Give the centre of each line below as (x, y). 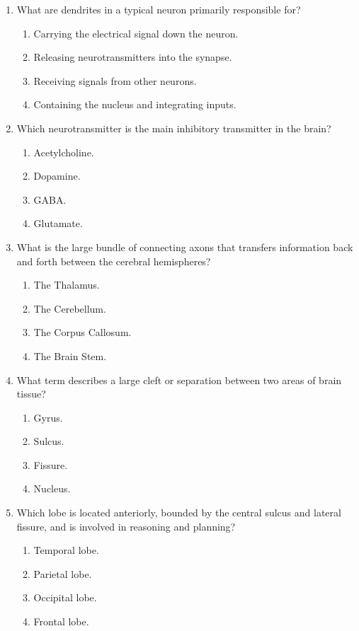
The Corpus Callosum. (82, 332)
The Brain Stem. (70, 355)
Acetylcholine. (64, 152)
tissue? (31, 394)
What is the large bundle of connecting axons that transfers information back (185, 247)
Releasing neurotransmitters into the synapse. (133, 57)
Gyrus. (48, 417)
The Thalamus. (67, 285)
